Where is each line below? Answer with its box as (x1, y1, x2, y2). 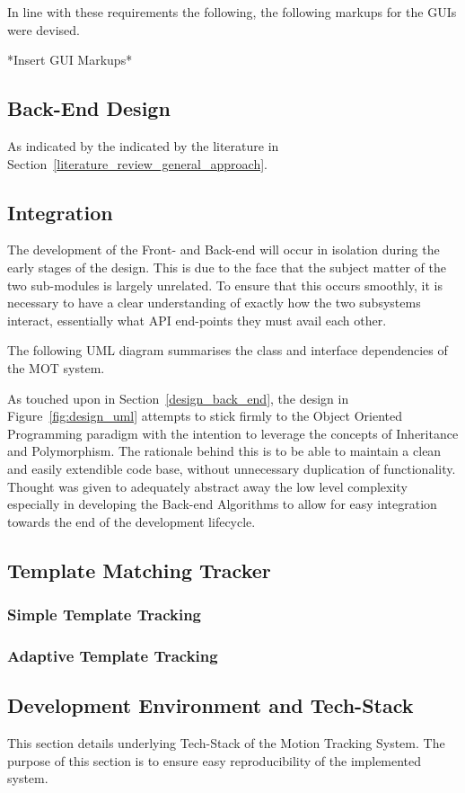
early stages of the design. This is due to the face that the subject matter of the (7, 257, 446, 276)
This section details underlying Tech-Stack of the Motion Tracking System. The (7, 733, 445, 752)
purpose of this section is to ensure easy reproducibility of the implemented (7, 751, 422, 770)
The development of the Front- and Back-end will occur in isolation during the (7, 240, 440, 259)
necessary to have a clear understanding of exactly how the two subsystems (7, 293, 421, 312)
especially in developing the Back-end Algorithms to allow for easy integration (7, 495, 437, 513)
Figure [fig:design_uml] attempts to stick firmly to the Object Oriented (7, 406, 403, 425)
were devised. (7, 20, 80, 39)
